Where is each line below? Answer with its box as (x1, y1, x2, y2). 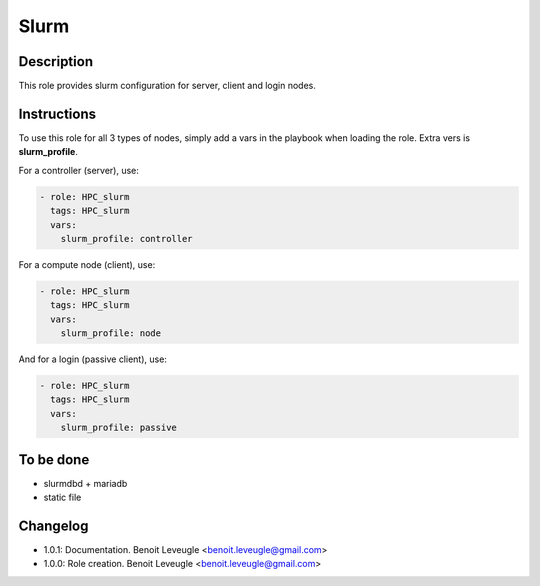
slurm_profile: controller (60, 233, 194, 244)
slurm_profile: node (60, 328, 162, 339)
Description (18, 53, 94, 70)
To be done (18, 451, 90, 468)
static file (43, 491, 82, 504)
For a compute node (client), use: (18, 258, 156, 270)
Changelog (18, 517, 89, 534)
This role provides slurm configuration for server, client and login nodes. (18, 80, 317, 92)
